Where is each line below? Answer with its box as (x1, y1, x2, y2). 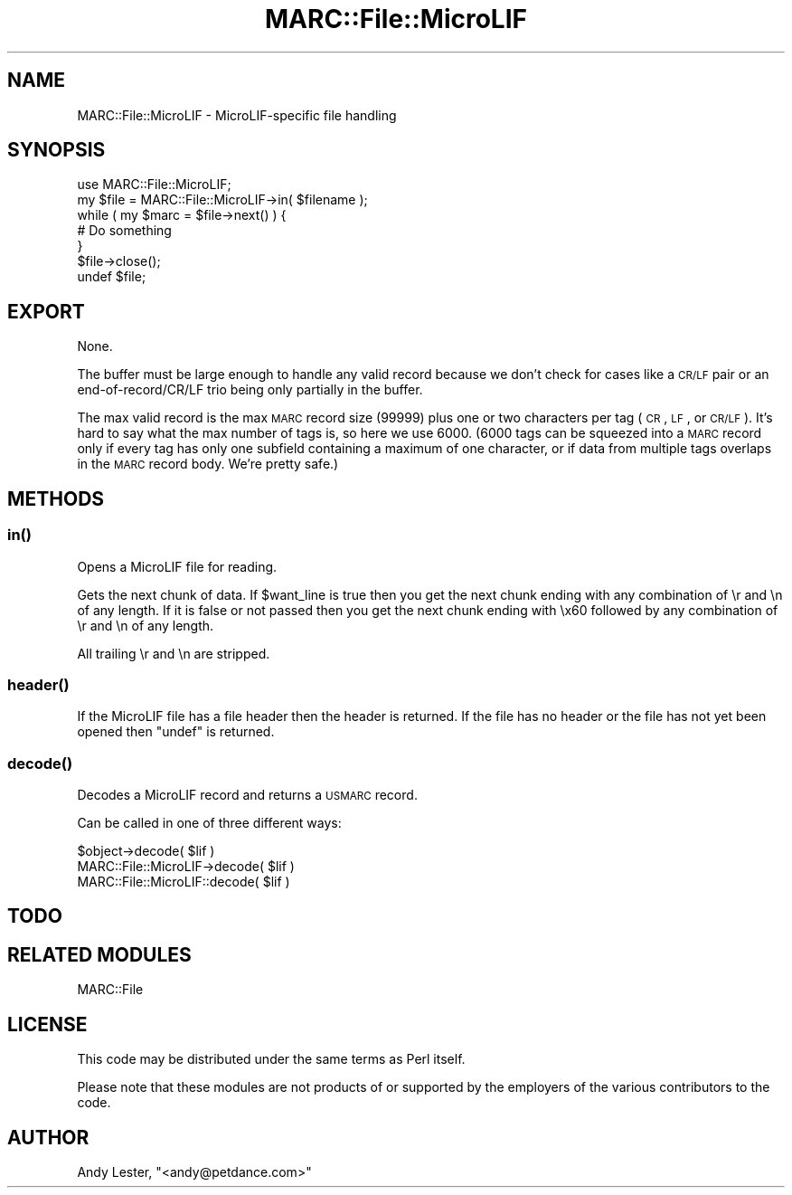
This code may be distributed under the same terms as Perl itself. (77, 1051, 466, 1067)
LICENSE (7, 1012, 88, 1036)
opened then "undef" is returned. (77, 724, 275, 740)
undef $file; (77, 269, 146, 285)
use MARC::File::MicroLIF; (77, 176, 231, 193)
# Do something (77, 223, 172, 239)
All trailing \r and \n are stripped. (77, 645, 270, 661)
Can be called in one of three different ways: (77, 815, 342, 830)
